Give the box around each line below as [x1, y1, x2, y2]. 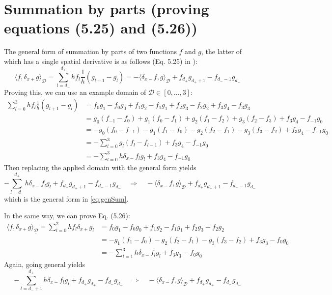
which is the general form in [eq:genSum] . [4, 193, 129, 204]
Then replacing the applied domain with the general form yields [4, 162, 196, 173]
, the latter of [201, 46, 242, 57]
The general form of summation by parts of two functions [4, 46, 177, 57]
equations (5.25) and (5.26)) [4, 18, 198, 38]
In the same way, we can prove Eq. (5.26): [4, 210, 130, 220]
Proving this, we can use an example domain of [4, 87, 146, 97]
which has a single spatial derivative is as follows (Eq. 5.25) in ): [4, 56, 197, 66]
